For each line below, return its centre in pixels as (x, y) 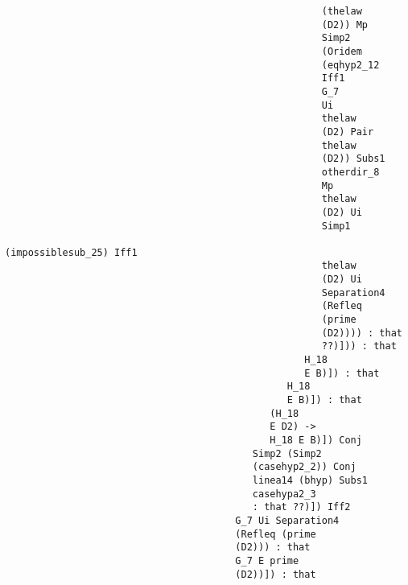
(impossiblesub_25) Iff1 (71, 252)
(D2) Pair (348, 132)
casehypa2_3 (284, 494)
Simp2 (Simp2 (287, 453)
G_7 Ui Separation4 (287, 520)
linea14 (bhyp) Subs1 (310, 480)
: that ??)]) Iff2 (301, 507)
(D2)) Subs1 (353, 159)
